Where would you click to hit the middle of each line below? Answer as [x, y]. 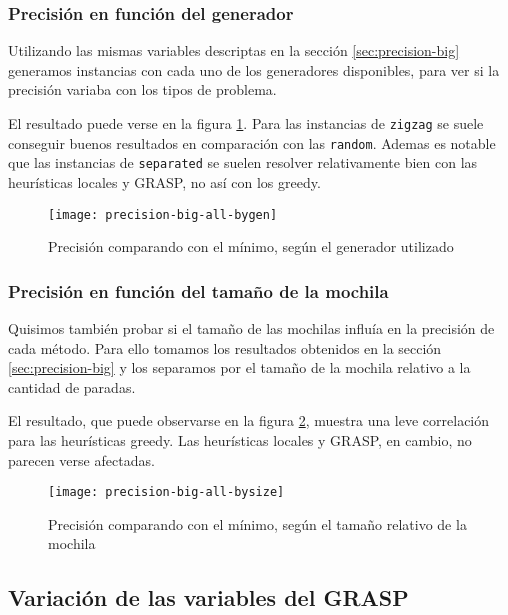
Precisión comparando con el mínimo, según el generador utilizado [251, 246]
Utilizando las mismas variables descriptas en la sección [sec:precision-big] [234, 50]
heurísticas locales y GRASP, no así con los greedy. [164, 181]
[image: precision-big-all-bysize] [166, 492]
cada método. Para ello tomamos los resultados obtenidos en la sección [225, 347]
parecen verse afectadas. [81, 459]
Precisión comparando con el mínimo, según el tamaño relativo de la [257, 523]
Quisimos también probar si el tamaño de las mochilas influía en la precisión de [251, 328]
